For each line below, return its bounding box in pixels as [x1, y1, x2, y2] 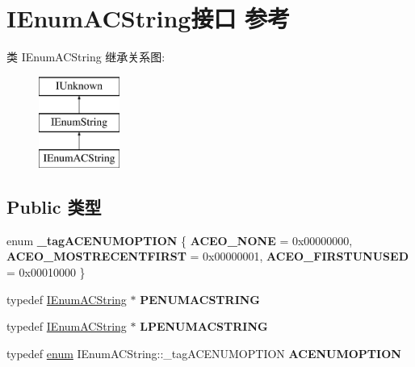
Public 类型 [6, 194, 102, 219]
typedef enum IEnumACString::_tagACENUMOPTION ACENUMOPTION [6, 344, 401, 361]
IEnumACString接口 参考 [6, 2, 291, 35]
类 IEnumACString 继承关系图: [6, 48, 166, 65]
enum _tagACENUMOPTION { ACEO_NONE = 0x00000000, [6, 231, 353, 248]
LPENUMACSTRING [140, 318, 268, 335]
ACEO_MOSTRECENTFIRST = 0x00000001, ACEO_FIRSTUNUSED [6, 248, 409, 265]
